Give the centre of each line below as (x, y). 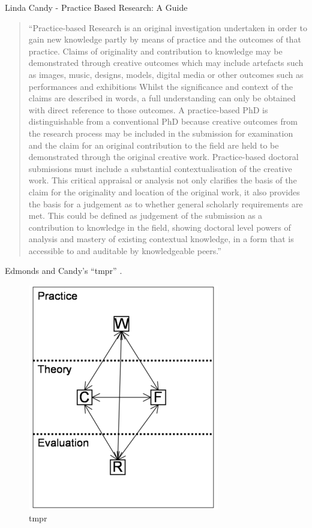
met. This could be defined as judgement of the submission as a (145, 215)
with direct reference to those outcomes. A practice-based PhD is (148, 109)
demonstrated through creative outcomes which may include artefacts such (166, 63)
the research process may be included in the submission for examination (161, 133)
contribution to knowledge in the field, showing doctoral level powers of (160, 227)
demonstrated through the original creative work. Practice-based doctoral (163, 157)
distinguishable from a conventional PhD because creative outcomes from (163, 121)
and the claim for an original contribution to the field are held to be (154, 145)
